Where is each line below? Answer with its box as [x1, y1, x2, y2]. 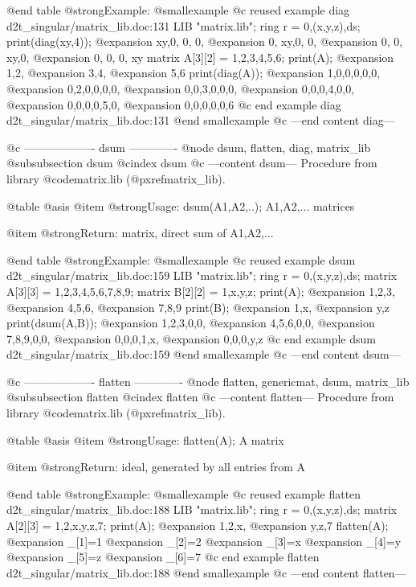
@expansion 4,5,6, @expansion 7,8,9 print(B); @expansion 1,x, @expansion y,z [6, 298, 390, 315]
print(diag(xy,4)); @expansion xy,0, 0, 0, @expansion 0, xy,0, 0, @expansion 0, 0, [6, 33, 403, 50]
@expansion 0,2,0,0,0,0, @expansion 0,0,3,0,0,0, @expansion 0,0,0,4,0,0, [6, 80, 355, 96]
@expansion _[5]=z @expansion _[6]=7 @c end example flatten [6, 548, 320, 565]
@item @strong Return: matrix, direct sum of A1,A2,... [6, 224, 274, 241]
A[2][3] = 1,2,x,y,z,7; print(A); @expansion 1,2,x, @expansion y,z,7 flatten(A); [6, 517, 389, 534]
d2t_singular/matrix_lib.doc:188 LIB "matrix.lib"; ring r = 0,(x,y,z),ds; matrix [6, 501, 398, 518]
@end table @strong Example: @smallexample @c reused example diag [6, 2, 350, 18]
